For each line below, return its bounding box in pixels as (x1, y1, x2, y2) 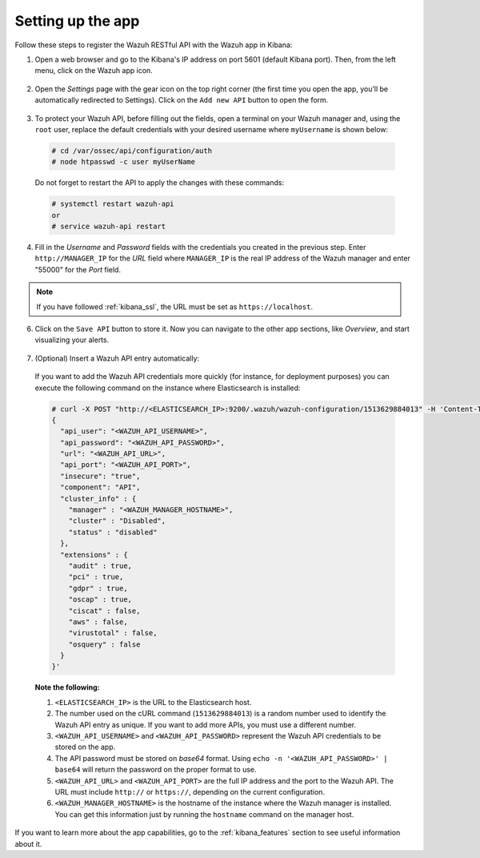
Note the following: (34, 683, 100, 692)
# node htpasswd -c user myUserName (51, 157, 196, 167)
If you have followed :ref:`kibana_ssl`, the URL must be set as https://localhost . (36, 301, 314, 312)
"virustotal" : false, (68, 629, 158, 638)
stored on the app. (54, 742, 116, 752)
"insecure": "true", (60, 471, 141, 481)
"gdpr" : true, (68, 583, 128, 593)
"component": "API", (60, 483, 141, 492)
